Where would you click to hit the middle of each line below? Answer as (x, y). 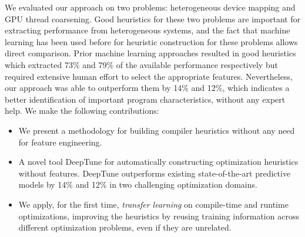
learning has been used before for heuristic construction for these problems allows (151, 41)
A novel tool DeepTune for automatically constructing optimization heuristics (158, 162)
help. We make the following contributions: (82, 111)
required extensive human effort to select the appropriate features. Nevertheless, (149, 76)
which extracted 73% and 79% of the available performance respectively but (141, 64)
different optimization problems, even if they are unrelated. (125, 227)
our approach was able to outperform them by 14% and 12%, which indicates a (147, 88)
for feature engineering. (60, 142)
